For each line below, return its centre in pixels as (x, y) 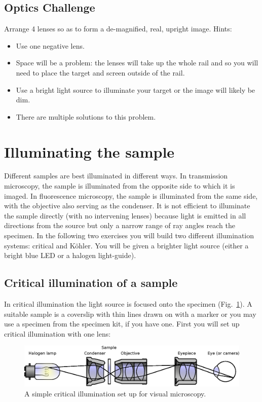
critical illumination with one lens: (58, 333)
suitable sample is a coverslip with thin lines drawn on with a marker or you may (130, 314)
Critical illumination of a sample (91, 283)
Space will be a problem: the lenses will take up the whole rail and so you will (137, 63)
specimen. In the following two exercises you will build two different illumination (129, 235)
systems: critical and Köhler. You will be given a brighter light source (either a (126, 245)
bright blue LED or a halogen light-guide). (70, 255)
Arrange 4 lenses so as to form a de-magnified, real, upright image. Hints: (118, 29)
